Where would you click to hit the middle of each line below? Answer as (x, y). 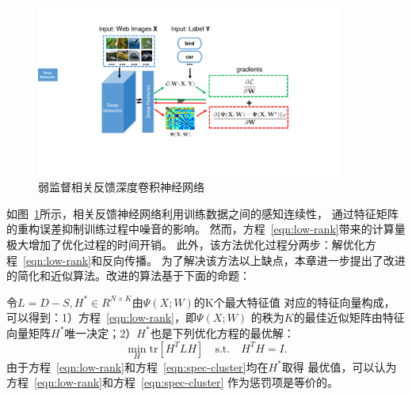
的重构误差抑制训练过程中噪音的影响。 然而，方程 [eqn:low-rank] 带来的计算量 (206, 229)
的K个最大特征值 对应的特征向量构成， (294, 302)
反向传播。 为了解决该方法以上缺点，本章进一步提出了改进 (254, 260)
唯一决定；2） (101, 332)
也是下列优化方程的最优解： (222, 332)
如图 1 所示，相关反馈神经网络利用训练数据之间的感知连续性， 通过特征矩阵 (202, 213)
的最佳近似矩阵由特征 (349, 317)
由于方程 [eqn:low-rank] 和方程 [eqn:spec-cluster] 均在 (137, 366)
